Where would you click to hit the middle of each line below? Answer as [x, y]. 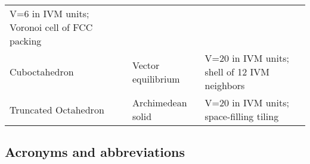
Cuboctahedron [42, 72]
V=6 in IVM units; [49, 13]
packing [26, 41]
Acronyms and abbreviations [95, 152]
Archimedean [159, 102]
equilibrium [156, 78]
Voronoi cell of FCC [51, 27]
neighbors [225, 85]
